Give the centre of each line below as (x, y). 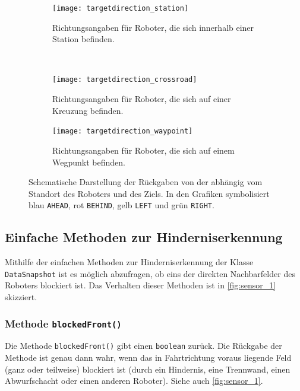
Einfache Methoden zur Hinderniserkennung (144, 237)
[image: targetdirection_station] (121, 8)
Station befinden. (83, 39)
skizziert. (21, 297)
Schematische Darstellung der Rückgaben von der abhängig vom (146, 182)
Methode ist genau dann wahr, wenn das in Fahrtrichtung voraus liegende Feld (148, 357)
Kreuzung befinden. (88, 110)
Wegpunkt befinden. (89, 162)
